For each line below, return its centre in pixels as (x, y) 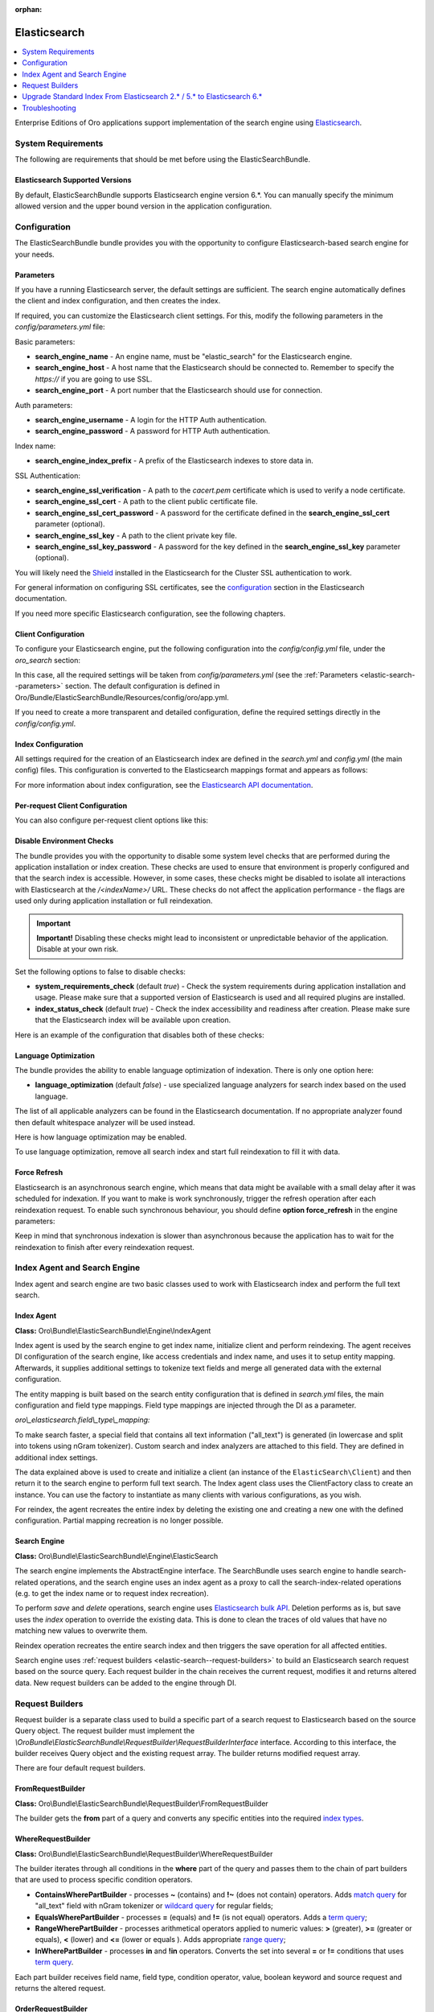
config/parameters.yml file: (60, 327)
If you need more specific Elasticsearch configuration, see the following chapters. (150, 613)
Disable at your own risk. (78, 949)
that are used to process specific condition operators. (104, 1880)
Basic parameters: (45, 341)
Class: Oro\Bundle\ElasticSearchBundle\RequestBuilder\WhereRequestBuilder (144, 1853)
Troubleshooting (49, 108)
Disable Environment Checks (64, 841)
